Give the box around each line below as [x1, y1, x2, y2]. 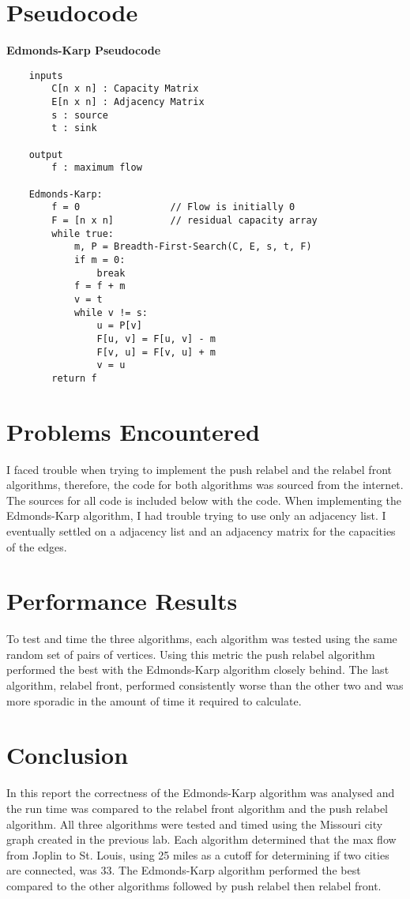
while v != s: [73, 307, 148, 318]
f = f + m [73, 280, 126, 292]
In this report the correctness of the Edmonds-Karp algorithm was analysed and [6, 784, 395, 801]
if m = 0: [73, 254, 126, 265]
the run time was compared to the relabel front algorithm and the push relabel [6, 799, 389, 816]
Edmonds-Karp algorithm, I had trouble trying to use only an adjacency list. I [6, 507, 386, 524]
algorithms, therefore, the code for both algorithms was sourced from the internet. [6, 476, 404, 493]
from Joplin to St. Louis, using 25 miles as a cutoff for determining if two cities [6, 846, 389, 863]
